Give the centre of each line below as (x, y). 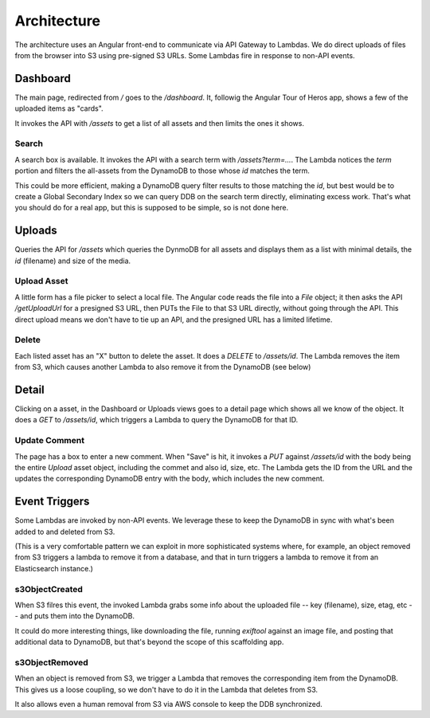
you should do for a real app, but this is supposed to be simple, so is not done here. (152, 208)
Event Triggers (52, 502)
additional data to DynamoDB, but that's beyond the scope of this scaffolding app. (149, 642)
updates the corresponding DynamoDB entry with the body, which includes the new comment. (170, 479)
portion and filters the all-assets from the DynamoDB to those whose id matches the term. (162, 171)
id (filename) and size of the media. (73, 261)
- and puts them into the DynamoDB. (75, 616)
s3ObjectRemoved (52, 662)
